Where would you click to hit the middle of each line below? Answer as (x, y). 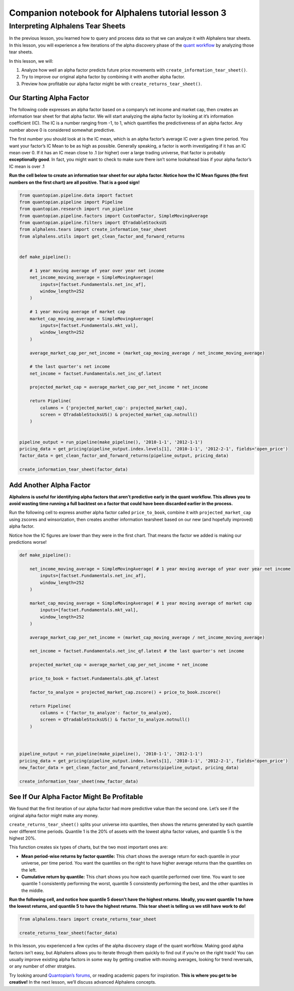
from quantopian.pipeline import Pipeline (71, 202)
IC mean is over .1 (27, 166)
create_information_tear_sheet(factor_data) (74, 470)
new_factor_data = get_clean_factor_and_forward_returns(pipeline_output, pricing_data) (129, 768)
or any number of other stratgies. (42, 966)
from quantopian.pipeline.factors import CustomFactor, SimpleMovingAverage (114, 216)
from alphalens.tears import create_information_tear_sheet (93, 230)
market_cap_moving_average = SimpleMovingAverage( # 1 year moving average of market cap (141, 603)
